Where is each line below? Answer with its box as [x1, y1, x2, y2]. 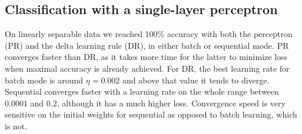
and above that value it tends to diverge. [122, 73, 270, 86]
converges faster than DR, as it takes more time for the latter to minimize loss [5, 51, 288, 63]
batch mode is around [5, 73, 84, 86]
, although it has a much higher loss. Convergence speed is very [57, 96, 286, 109]
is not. [5, 119, 28, 132]
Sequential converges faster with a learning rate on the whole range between [5, 85, 279, 98]
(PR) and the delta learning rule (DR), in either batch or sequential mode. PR [5, 39, 289, 51]
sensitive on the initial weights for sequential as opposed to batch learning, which [5, 108, 297, 120]
